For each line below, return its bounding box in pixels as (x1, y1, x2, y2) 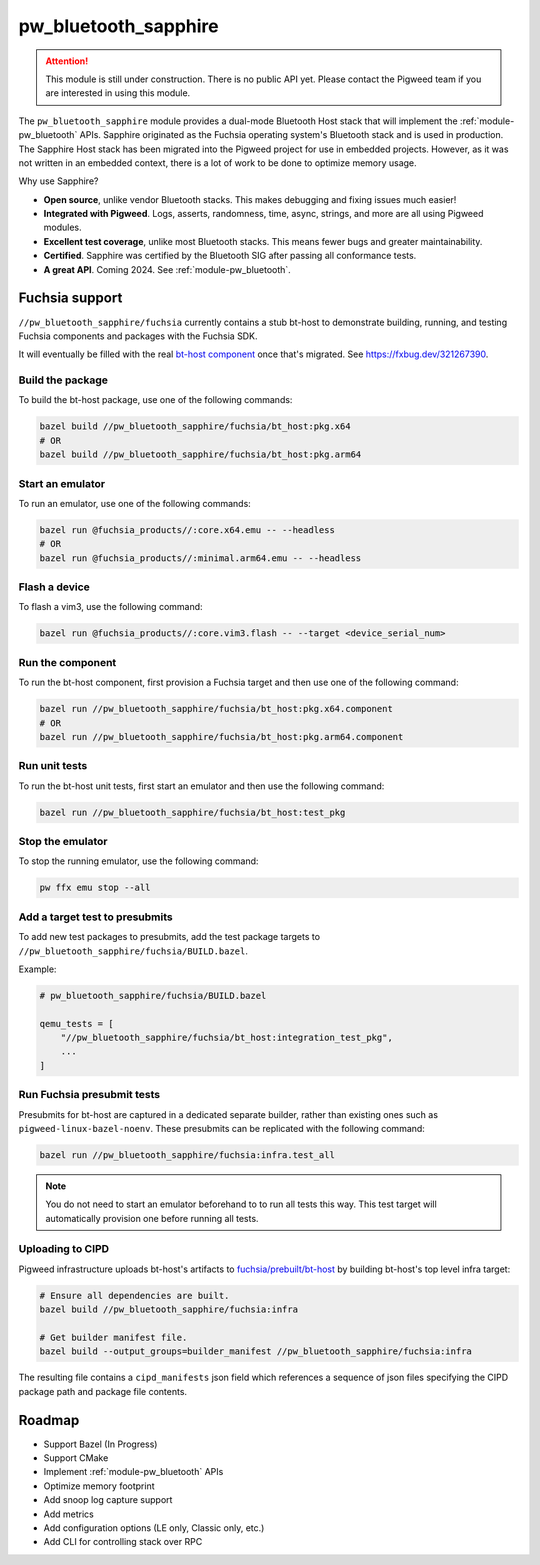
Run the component (18, 655, 117, 669)
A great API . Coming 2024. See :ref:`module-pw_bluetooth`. (43, 263, 292, 275)
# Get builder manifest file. (39, 1332, 188, 1343)
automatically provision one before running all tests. (45, 1212, 259, 1224)
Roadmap (18, 1411, 80, 1429)
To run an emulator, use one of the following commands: (18, 497, 252, 509)
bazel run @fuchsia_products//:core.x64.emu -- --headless (39, 524, 335, 535)
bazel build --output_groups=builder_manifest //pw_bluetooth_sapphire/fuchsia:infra (39, 1346, 472, 1357)
